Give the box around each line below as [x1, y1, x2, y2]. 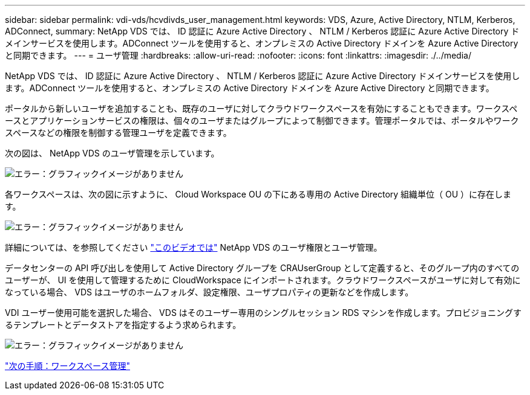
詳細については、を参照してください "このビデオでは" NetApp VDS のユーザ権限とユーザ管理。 [5, 242, 382, 252]
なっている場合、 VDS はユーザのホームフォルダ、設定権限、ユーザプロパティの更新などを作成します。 [5, 287, 414, 297]
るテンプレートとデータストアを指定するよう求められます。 [5, 320, 241, 330]
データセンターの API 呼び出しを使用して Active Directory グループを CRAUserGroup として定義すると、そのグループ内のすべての [5, 263, 520, 273]
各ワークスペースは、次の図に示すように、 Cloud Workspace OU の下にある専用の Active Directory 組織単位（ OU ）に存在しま [5, 189, 512, 199]
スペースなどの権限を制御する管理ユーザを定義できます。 [5, 127, 232, 138]
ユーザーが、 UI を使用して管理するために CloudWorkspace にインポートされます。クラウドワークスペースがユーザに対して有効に [5, 275, 521, 285]
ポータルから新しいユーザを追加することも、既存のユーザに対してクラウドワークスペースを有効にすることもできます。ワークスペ [5, 103, 518, 114]
